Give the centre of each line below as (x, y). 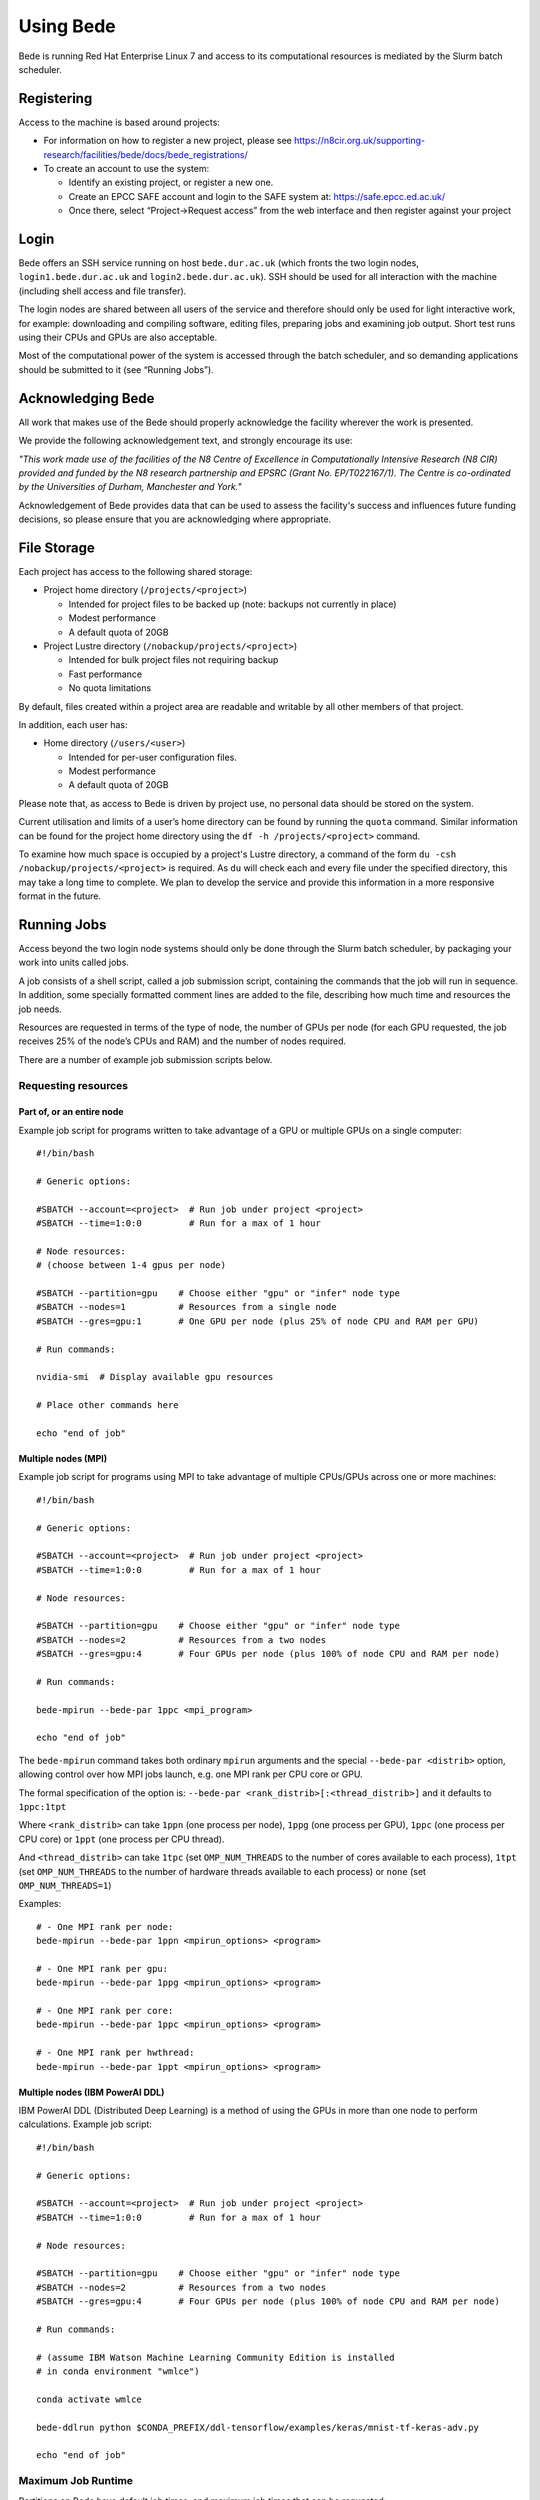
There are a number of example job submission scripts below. (145, 1059)
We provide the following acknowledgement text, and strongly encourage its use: (185, 441)
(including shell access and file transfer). (102, 291)
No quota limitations (110, 688)
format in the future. (60, 896)
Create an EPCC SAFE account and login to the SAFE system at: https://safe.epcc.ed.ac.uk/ (257, 196)
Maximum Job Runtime (76, 2481)
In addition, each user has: (73, 724)
